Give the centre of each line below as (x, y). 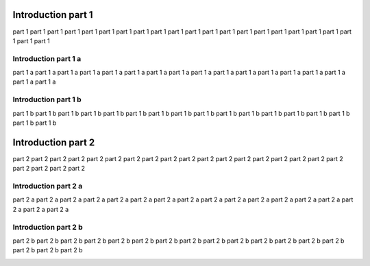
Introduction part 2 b (48, 227)
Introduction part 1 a (47, 58)
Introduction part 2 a (48, 186)
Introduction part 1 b (47, 99)
